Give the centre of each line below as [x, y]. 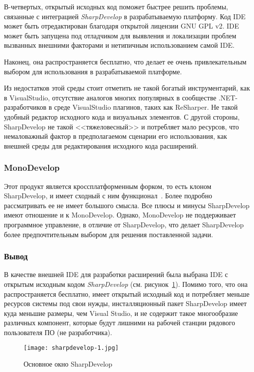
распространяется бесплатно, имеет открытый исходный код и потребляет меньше [127, 294]
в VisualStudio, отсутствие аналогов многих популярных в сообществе [110, 97]
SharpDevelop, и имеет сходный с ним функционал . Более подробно [108, 196]
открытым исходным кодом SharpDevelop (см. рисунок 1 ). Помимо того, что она [126, 284]
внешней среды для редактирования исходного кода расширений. [101, 145]
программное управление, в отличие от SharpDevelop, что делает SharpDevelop [124, 224]
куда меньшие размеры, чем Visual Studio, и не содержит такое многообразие [121, 313]
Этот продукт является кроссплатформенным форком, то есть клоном [108, 186]
